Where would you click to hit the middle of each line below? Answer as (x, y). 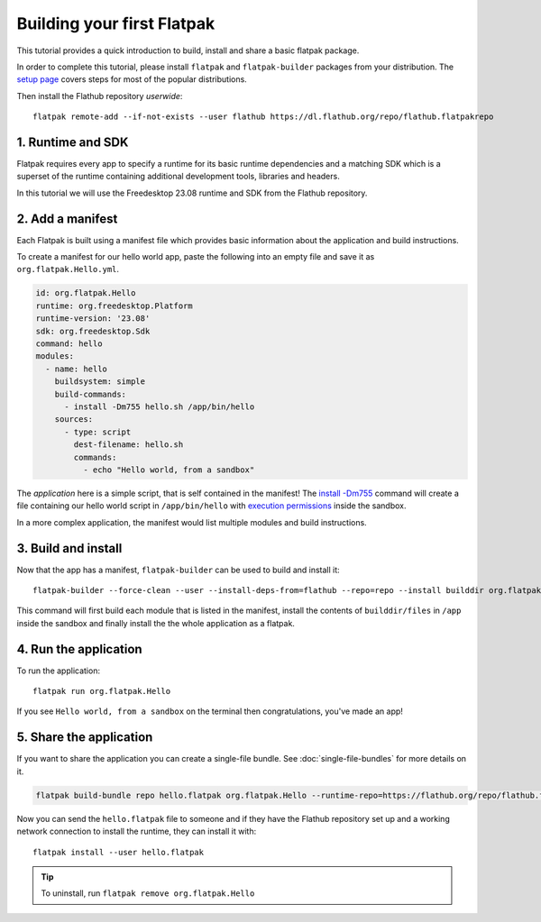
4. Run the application (80, 649)
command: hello (69, 344)
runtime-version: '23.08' (93, 319)
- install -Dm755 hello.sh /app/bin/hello (160, 406)
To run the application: (59, 671)
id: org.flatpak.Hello (86, 293)
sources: (74, 420)
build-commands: (90, 394)
